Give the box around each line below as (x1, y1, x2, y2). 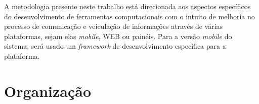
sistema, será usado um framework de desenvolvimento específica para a (4, 41, 226, 51)
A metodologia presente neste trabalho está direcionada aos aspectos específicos (4, 1, 251, 11)
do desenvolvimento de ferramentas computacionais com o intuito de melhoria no (4, 11, 255, 21)
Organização (4, 80, 92, 101)
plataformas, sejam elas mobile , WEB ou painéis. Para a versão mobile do (4, 30, 232, 41)
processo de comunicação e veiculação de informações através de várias (4, 21, 223, 31)
